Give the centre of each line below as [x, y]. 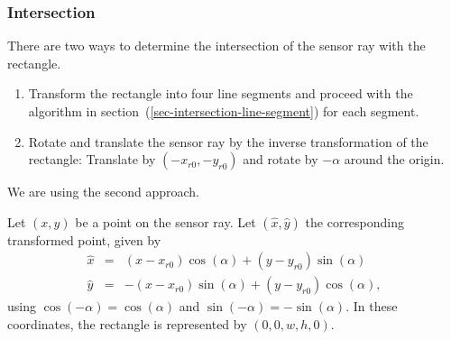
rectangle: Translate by [92, 159]
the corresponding [355, 221]
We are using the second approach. [103, 192]
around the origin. [394, 159]
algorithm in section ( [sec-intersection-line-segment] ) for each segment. [224, 111]
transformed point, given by [84, 239]
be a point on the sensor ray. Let [166, 221]
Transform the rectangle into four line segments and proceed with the [221, 93]
